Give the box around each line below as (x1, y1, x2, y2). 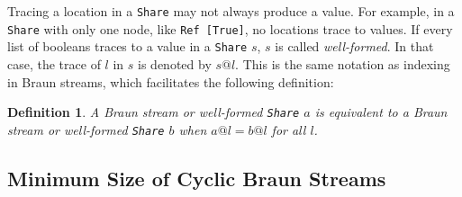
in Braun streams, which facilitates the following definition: (7, 72, 334, 91)
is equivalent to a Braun (314, 103, 448, 121)
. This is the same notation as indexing (235, 54, 450, 73)
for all (271, 120, 306, 139)
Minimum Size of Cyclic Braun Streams (7, 164, 386, 192)
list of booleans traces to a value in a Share (7, 37, 248, 56)
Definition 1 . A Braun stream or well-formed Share (7, 103, 300, 121)
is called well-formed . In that (275, 37, 434, 56)
